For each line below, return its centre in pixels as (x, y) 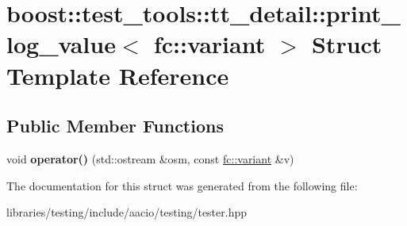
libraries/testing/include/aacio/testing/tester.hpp (127, 212)
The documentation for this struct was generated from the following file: (182, 185)
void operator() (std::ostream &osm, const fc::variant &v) (150, 158)
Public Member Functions (115, 126)
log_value (61, 44)
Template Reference (118, 75)
